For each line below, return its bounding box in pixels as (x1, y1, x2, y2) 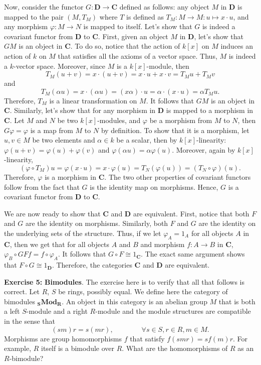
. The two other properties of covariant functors (104, 171, 251, 182)
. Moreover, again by (172, 144, 235, 155)
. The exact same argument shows (141, 249, 245, 259)
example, (4, 343, 32, 353)
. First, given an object (98, 31, 168, 41)
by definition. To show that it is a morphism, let (101, 125, 249, 135)
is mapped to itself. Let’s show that (83, 21, 192, 32)
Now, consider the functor (4, 2, 84, 12)
